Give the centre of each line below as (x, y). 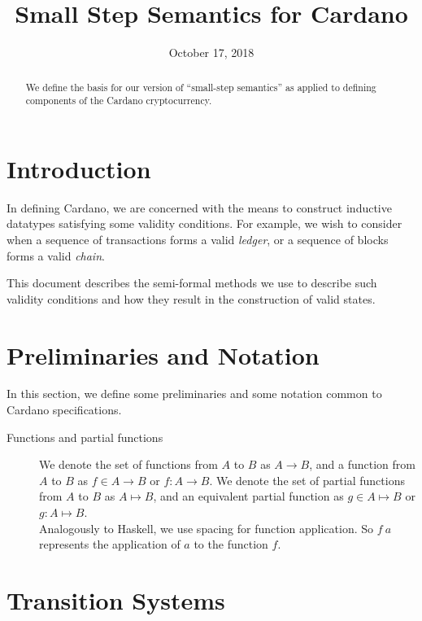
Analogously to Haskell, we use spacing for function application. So (207, 528)
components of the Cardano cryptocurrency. (119, 101)
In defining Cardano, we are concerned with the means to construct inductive (199, 207)
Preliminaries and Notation (163, 354)
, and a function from (362, 464)
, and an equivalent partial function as (248, 496)
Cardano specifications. (64, 410)
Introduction (79, 168)
